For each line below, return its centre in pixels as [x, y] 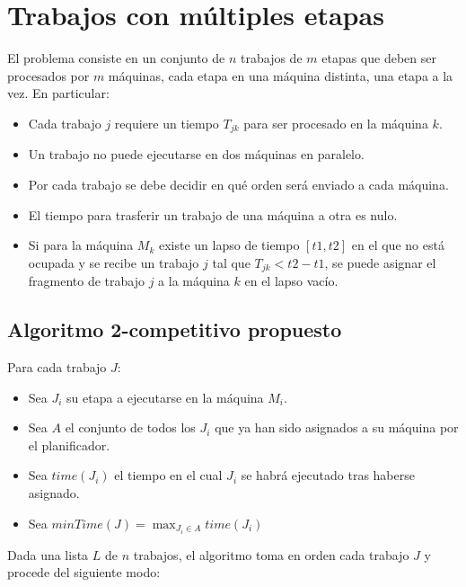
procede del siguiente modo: [84, 572]
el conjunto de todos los [130, 427]
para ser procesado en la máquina [336, 123]
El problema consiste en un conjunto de [116, 58]
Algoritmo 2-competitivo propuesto [175, 329]
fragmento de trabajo [87, 281]
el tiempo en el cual [168, 475]
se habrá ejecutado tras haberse [328, 475]
